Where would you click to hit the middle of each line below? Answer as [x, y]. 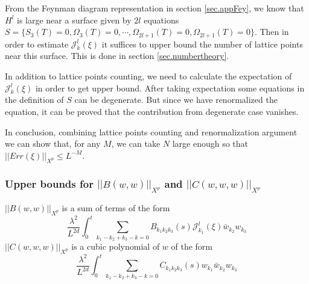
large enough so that [210, 144]
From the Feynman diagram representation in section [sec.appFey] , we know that [154, 8]
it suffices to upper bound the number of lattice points [202, 44]
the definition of [34, 100]
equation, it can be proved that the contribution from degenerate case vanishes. [152, 112]
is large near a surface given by [74, 20]
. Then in [272, 32]
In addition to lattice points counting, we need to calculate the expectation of [148, 76]
